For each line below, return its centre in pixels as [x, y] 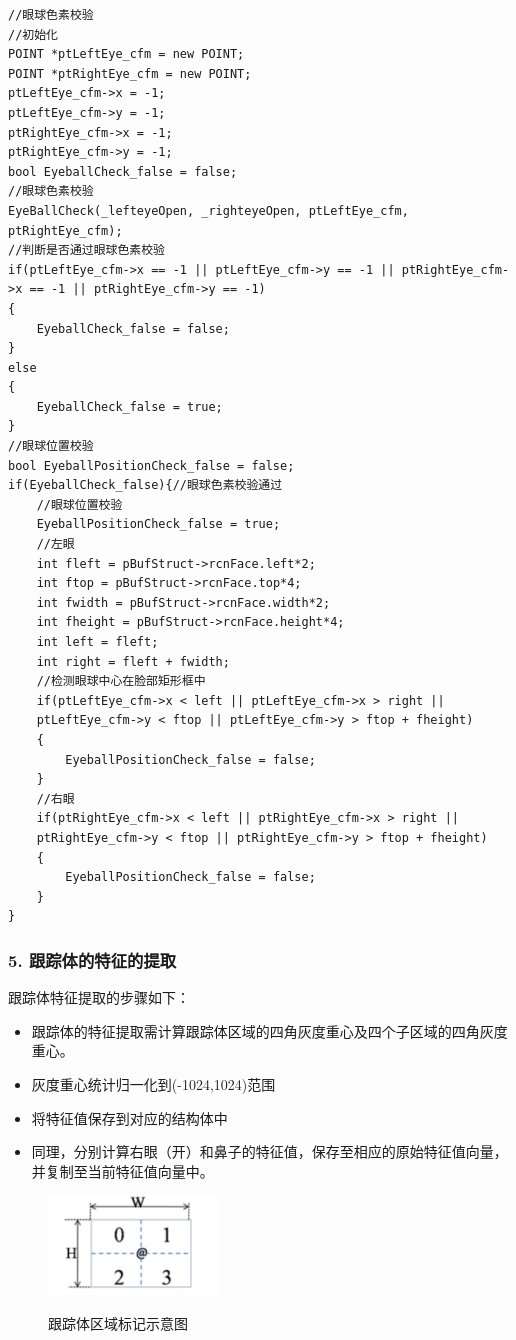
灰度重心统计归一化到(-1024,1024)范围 [153, 1083]
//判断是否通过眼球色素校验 [87, 250]
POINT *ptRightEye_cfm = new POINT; [130, 73]
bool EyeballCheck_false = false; [123, 171]
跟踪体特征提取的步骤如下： [99, 997]
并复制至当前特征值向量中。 [122, 1170]
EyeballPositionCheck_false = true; [158, 524]
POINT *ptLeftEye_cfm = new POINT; [126, 54]
